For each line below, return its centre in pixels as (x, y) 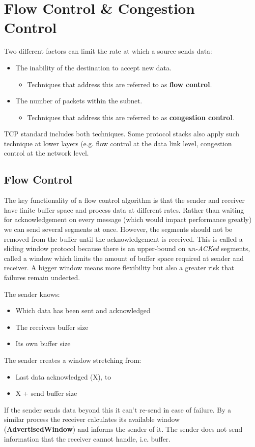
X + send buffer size (46, 393)
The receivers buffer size (52, 327)
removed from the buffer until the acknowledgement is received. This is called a (123, 239)
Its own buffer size (43, 343)
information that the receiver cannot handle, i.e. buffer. (87, 438)
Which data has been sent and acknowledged (83, 310)
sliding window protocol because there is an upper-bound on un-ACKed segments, (127, 248)
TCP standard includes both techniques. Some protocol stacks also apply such (122, 134)
